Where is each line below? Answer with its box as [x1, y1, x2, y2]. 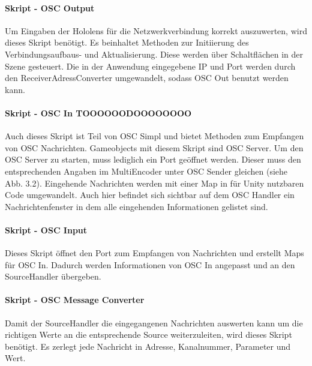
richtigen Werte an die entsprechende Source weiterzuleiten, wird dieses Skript [5, 328, 292, 341]
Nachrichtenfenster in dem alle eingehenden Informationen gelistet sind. [5, 200, 268, 212]
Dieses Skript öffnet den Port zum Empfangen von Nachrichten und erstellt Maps [5, 247, 304, 259]
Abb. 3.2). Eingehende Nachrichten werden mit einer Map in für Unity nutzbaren [5, 176, 304, 189]
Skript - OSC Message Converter [5, 293, 145, 306]
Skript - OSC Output [5, 1, 95, 14]
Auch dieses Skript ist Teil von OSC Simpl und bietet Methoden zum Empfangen [5, 130, 304, 142]
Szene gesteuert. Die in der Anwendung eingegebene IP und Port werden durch [5, 59, 296, 72]
